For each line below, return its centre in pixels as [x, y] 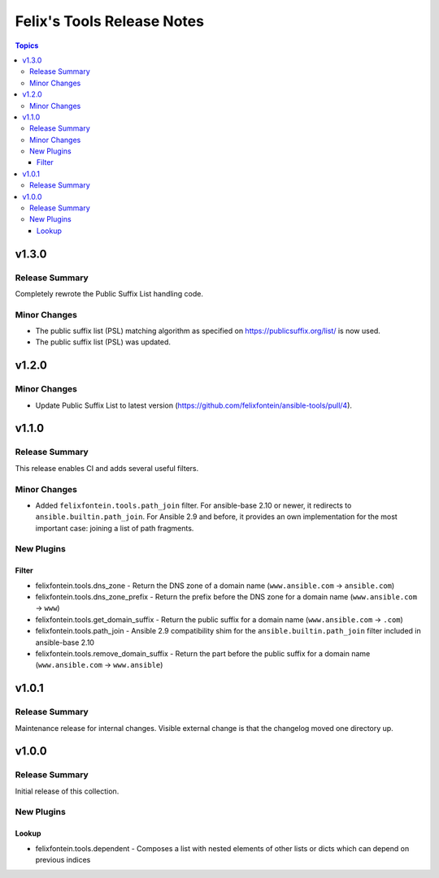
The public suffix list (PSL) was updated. [103, 342]
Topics [27, 45]
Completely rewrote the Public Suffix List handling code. [109, 293]
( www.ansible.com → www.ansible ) [99, 665]
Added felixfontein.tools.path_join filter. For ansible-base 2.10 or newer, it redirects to [193, 505]
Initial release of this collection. [67, 791]
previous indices [63, 860]
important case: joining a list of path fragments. [115, 528]
